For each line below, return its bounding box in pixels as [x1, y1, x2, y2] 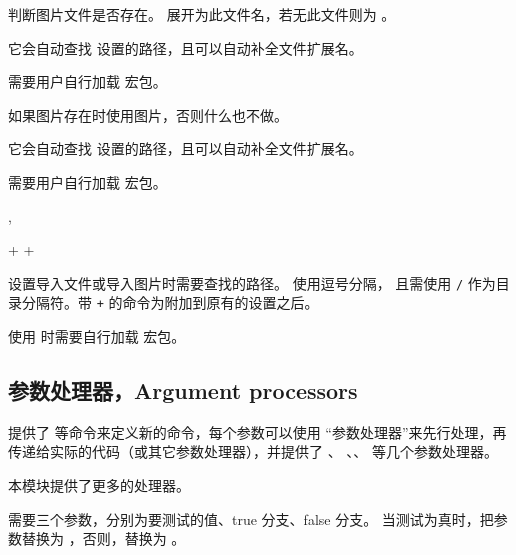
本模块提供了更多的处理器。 [8, 475, 190, 496]
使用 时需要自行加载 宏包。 [8, 326, 186, 347]
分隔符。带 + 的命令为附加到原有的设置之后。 [21, 292, 319, 313]
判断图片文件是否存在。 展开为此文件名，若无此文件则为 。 [8, 4, 396, 24]
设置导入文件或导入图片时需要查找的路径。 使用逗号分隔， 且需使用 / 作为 [8, 272, 496, 293]
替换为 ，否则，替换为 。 [21, 528, 186, 549]
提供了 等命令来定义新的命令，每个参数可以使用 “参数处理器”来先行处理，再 [8, 421, 507, 442]
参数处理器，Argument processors [8, 375, 358, 406]
